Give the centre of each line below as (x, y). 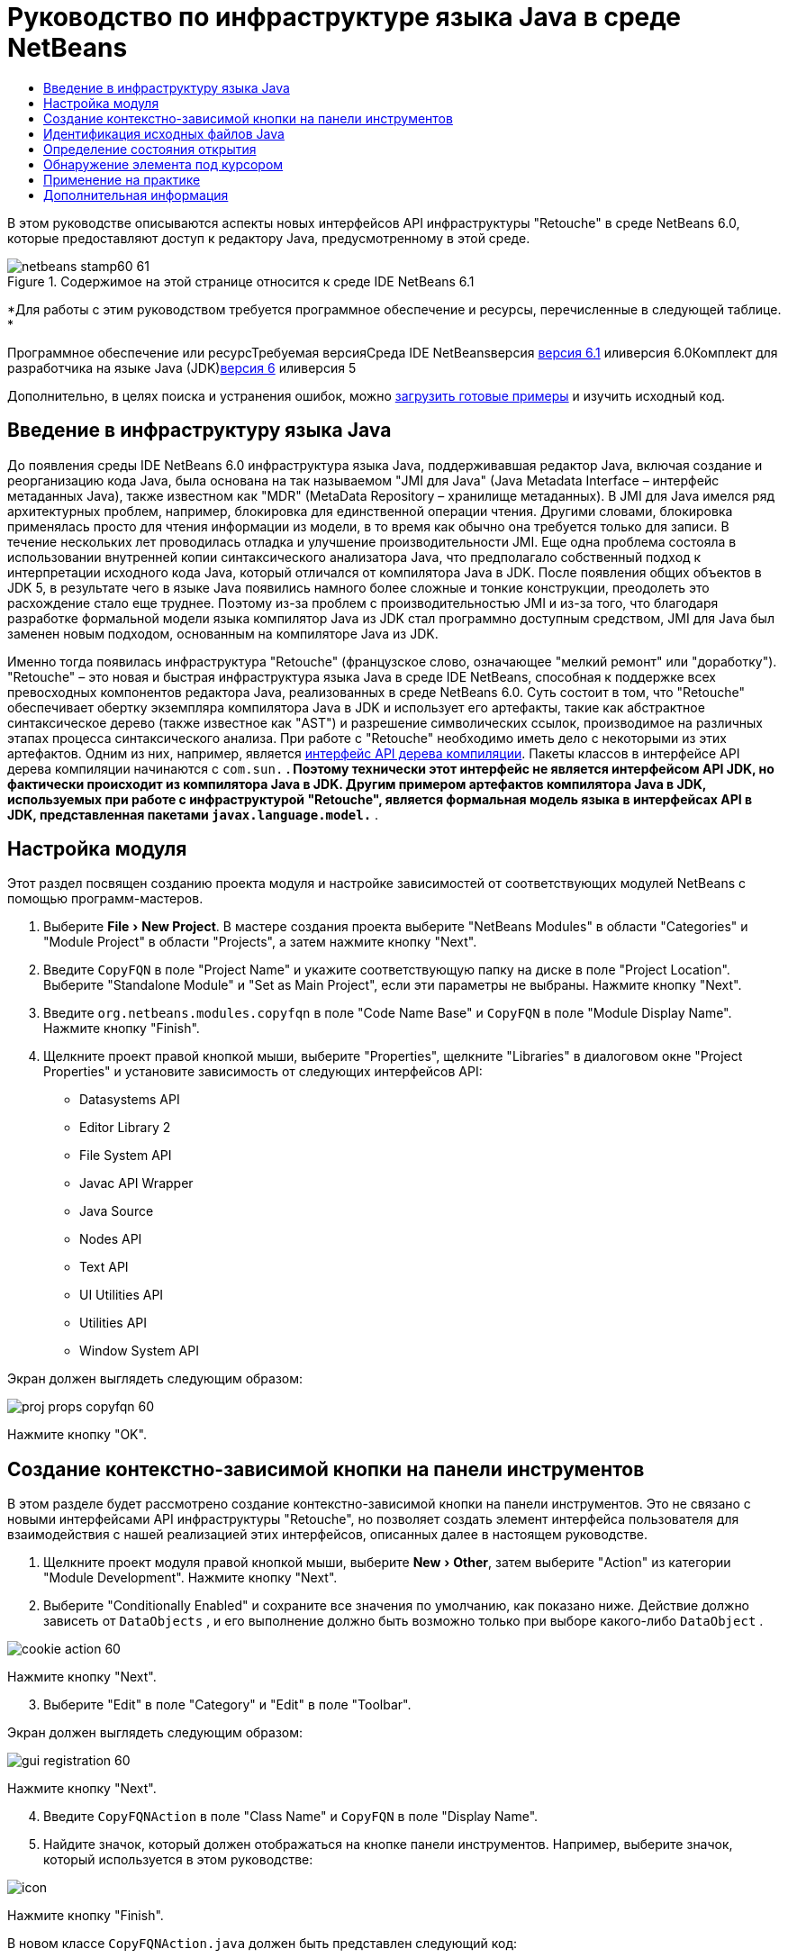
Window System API (139, 1351)
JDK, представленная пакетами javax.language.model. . (193, 814)
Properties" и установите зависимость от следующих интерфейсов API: (263, 1072)
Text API (104, 1267)
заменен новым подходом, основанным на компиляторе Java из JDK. (223, 633)
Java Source (117, 1211)
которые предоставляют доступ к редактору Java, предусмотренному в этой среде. (269, 238)
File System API (126, 1156)
